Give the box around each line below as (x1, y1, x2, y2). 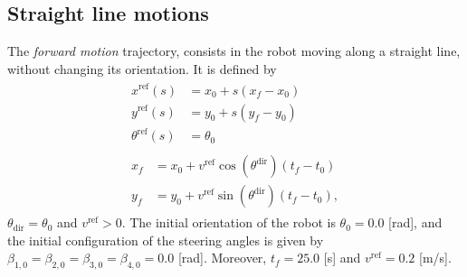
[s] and (323, 248, 361, 267)
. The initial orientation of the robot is (121, 213, 336, 232)
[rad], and (388, 213, 443, 232)
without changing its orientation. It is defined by (7, 59, 277, 78)
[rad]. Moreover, (177, 248, 267, 267)
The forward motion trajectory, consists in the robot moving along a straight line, (7, 42, 461, 60)
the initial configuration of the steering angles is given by (7, 230, 324, 249)
